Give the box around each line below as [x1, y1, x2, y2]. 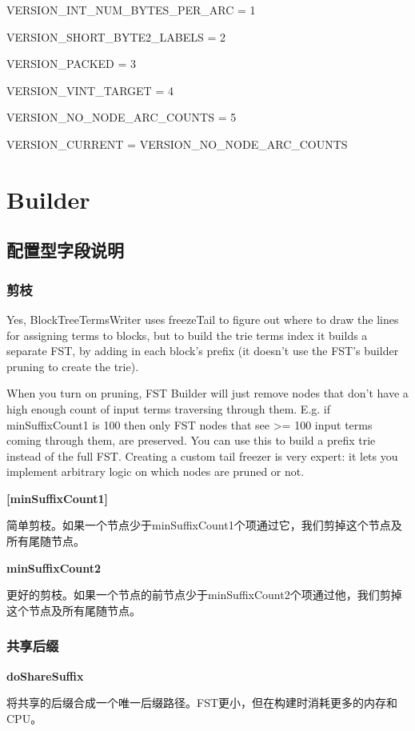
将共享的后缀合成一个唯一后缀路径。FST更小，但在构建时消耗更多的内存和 [6, 694, 398, 711]
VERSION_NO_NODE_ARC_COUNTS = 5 [6, 109, 237, 126]
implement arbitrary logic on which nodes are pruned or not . [6, 463, 305, 480]
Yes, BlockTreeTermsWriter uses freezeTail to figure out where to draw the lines [6, 310, 399, 327]
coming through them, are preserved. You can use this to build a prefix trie [6, 432, 376, 449]
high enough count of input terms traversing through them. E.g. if [6, 400, 331, 417]
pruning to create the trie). [6, 358, 139, 374]
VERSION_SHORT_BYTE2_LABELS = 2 [6, 28, 225, 45]
